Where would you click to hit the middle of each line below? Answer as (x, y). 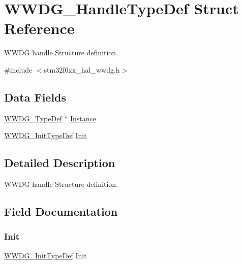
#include (18, 69)
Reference (39, 28)
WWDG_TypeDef (33, 118)
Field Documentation (61, 211)
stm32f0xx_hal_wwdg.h (82, 69)
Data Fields (35, 97)
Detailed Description (60, 163)
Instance (83, 118)
